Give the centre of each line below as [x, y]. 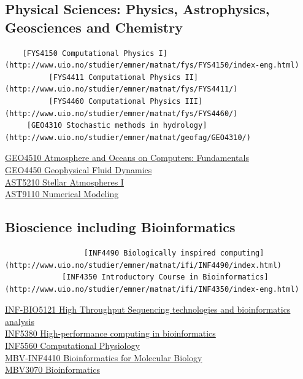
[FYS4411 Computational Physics [115, 77]
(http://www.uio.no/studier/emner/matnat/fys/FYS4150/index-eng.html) [152, 65]
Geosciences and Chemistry [94, 27]
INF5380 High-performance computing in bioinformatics [110, 333]
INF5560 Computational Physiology [72, 346]
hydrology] [185, 126]
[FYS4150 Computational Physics [88, 53]
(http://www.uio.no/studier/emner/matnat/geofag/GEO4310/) [128, 137]
